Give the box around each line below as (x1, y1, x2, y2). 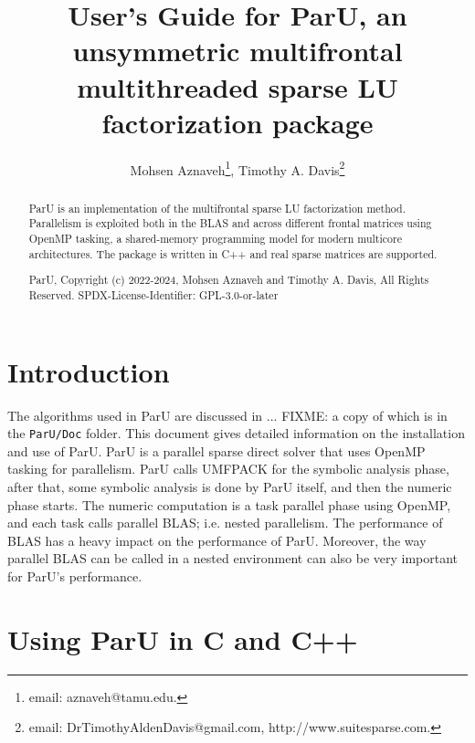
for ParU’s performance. (7, 566, 142, 585)
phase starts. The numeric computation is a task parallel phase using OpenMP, (7, 495, 451, 514)
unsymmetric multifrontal (72, 32, 403, 69)
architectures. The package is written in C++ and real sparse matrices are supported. (28, 246, 438, 261)
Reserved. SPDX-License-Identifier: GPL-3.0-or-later (28, 287, 279, 302)
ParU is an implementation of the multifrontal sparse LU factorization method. (28, 200, 406, 215)
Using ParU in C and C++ (7, 620, 358, 657)
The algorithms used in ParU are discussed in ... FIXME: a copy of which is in (7, 405, 448, 424)
